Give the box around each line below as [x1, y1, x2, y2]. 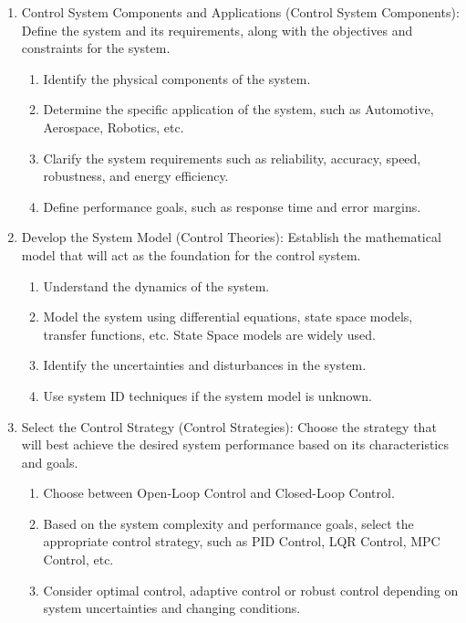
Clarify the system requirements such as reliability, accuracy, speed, [43, 148, 421, 167]
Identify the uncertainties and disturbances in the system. [43, 355, 367, 375]
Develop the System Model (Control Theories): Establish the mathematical [21, 227, 441, 247]
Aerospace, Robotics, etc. [43, 117, 184, 136]
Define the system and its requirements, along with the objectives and [21, 20, 413, 39]
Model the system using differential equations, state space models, [43, 307, 413, 326]
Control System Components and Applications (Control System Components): [21, 3, 460, 21]
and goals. [21, 452, 78, 471]
